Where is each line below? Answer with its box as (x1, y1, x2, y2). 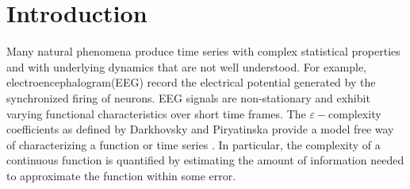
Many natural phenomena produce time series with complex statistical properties (6, 43, 400, 60)
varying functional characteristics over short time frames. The (6, 105, 306, 121)
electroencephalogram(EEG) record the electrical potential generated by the (6, 74, 376, 91)
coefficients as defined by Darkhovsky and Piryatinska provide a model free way (6, 121, 394, 137)
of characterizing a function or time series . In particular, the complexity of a (6, 136, 381, 152)
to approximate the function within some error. (6, 167, 236, 183)
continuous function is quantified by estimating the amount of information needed (6, 152, 404, 168)
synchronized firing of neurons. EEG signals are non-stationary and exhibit (6, 89, 370, 106)
